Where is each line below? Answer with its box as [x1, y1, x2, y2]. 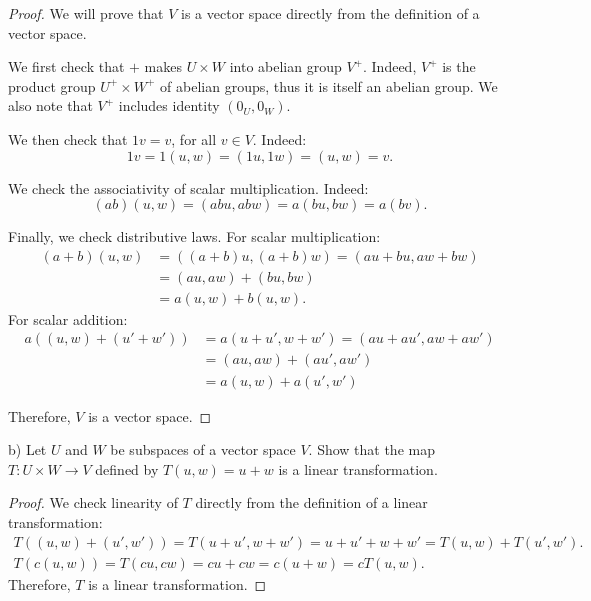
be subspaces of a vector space [110, 439, 296, 460]
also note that [8, 95, 93, 116]
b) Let [8, 439, 47, 460]
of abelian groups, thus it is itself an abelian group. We [160, 75, 498, 96]
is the [442, 56, 476, 77]
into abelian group [229, 56, 342, 77]
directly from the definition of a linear [195, 492, 428, 513]
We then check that [8, 128, 128, 149]
